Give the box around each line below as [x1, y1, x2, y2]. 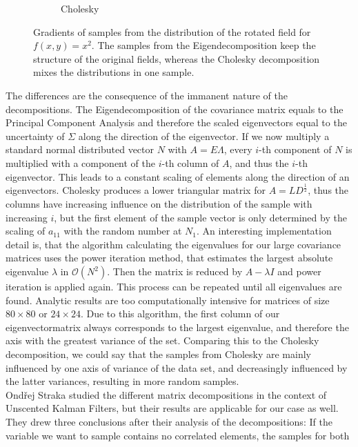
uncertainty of [6, 128, 65, 143]
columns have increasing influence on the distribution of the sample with [6, 197, 312, 211]
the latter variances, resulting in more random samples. [6, 374, 239, 388]
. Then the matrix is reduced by [107, 264, 243, 279]
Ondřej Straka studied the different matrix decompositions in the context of [6, 387, 327, 401]
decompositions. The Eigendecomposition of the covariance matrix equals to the [6, 101, 344, 116]
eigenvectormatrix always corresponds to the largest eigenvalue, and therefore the [6, 319, 349, 334]
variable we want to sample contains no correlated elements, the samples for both [6, 428, 350, 442]
